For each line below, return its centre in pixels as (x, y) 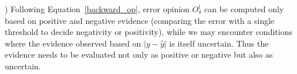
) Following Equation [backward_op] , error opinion (97, 9)
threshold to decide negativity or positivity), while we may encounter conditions (148, 32)
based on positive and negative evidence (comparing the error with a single (140, 20)
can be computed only (244, 9)
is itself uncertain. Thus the (219, 43)
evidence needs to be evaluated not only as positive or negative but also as (139, 54)
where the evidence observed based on (73, 43)
